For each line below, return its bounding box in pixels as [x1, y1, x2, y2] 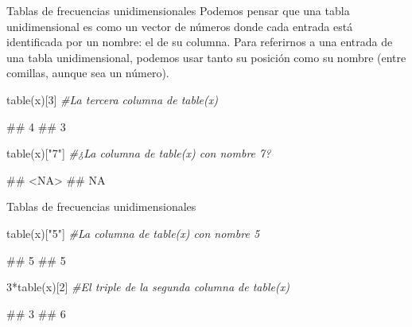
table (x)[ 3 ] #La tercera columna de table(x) [6, 91, 218, 107]
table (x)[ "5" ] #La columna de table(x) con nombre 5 [6, 224, 260, 241]
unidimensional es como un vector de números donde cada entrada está [6, 18, 353, 34]
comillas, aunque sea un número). [6, 64, 169, 81]
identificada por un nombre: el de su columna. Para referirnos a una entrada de [6, 33, 393, 50]
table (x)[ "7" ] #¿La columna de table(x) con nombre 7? [6, 145, 271, 162]
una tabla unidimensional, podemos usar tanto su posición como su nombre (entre [6, 49, 406, 65]
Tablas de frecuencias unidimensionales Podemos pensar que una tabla [6, 2, 350, 18]
